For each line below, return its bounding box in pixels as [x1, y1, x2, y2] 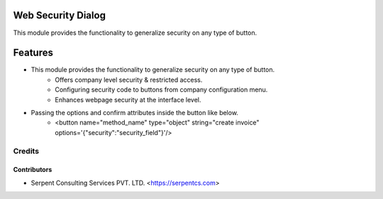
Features [13, 47, 53, 59]
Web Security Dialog [13, 9, 106, 21]
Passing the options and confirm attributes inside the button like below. [30, 108, 239, 117]
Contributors [13, 166, 52, 174]
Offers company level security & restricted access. [55, 75, 203, 84]
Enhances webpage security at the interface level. [55, 95, 201, 104]
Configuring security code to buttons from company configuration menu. [55, 85, 268, 94]
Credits [13, 146, 39, 156]
